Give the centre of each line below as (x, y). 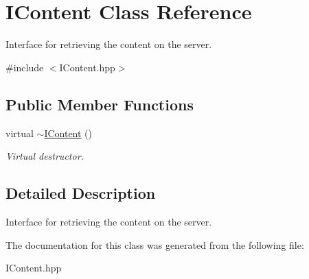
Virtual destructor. (45, 156)
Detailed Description (81, 193)
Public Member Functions (100, 104)
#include (25, 67)
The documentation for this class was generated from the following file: (155, 244)
